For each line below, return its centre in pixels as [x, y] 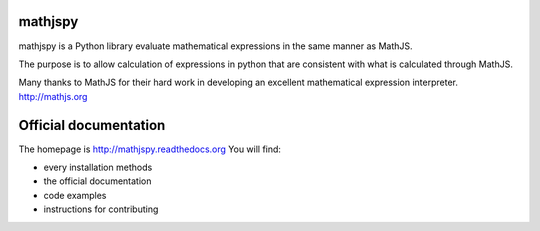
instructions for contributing [101, 209]
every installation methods [98, 167]
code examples [75, 195]
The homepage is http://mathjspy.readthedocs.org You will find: [150, 149]
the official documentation [97, 181]
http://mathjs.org [53, 96]
